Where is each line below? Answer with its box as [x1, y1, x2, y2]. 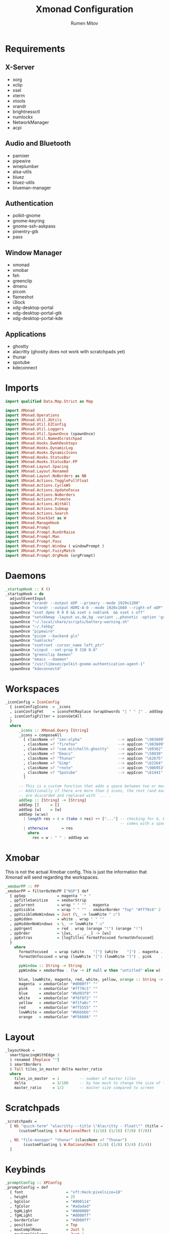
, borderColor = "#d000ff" [10, 1218, 92, 1223]
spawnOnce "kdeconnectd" [10, 666, 62, 671]
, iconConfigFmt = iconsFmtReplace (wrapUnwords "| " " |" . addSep [10, 709, 163, 714]
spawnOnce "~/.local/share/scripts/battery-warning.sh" [10, 619, 129, 625]
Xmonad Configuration [35, 4, 134, 15]
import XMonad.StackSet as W [5, 515, 66, 520]
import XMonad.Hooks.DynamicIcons [5, 450, 78, 455]
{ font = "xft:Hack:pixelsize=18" [10, 1190, 123, 1195]
